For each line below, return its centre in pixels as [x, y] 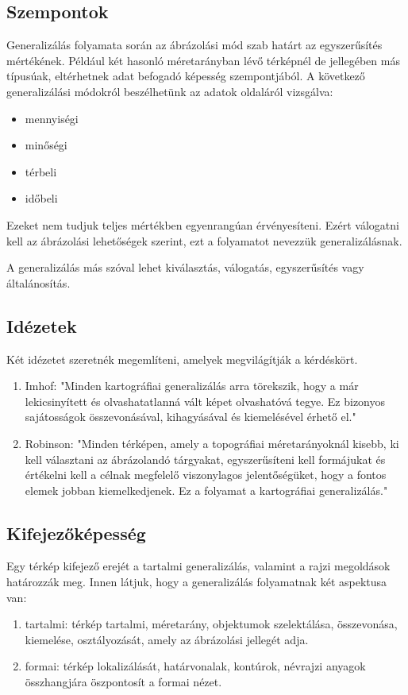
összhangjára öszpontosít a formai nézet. [123, 682]
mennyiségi [52, 118]
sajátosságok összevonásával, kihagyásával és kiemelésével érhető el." [191, 417]
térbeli [41, 171]
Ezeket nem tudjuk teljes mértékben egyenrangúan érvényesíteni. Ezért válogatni [203, 224]
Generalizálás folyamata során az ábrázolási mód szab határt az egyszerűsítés [194, 45]
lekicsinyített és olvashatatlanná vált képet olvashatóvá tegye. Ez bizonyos [205, 401]
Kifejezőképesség [76, 533]
